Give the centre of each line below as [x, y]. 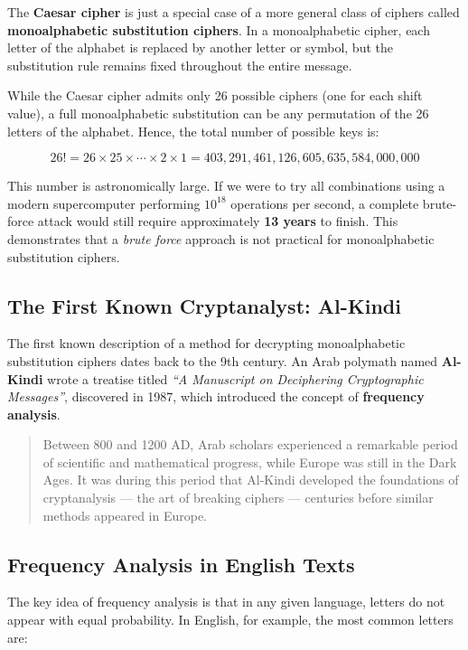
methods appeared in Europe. [125, 515]
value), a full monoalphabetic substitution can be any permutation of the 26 [218, 113]
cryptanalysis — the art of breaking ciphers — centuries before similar [238, 498]
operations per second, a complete [325, 203]
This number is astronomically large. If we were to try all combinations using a [226, 186]
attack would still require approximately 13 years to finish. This [218, 221]
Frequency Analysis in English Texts [181, 564]
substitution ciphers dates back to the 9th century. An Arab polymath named [223, 360]
